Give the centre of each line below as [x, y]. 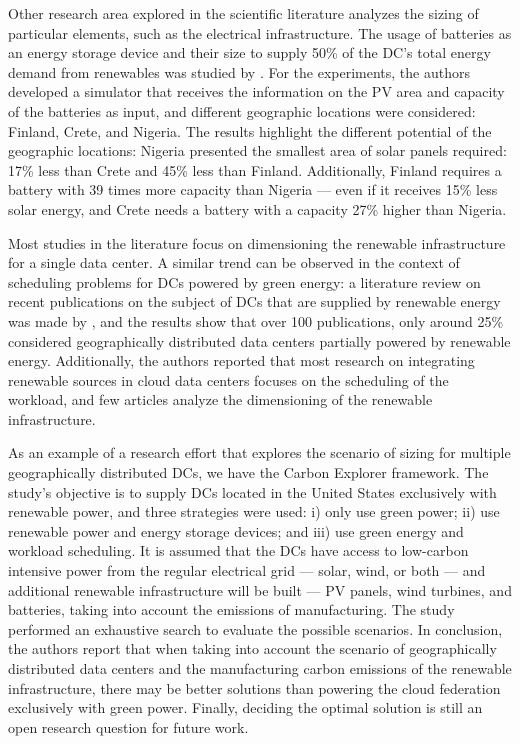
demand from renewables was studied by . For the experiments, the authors [239, 71]
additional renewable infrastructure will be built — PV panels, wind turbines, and [260, 589]
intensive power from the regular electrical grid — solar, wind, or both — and [247, 570]
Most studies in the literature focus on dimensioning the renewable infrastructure [257, 242]
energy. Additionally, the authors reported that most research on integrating [241, 360]
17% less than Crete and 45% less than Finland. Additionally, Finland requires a [255, 169]
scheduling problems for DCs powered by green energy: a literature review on [244, 281]
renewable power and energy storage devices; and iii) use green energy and [236, 530]
